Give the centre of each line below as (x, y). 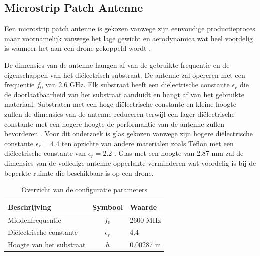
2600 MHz (146, 220)
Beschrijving (29, 207)
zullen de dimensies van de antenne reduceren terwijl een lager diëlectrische (119, 113)
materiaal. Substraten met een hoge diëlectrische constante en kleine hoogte (120, 104)
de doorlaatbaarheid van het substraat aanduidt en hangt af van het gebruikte (124, 94)
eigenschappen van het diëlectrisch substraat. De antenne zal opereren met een (125, 74)
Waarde (144, 207)
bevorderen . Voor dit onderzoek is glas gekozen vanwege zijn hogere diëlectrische (129, 134)
